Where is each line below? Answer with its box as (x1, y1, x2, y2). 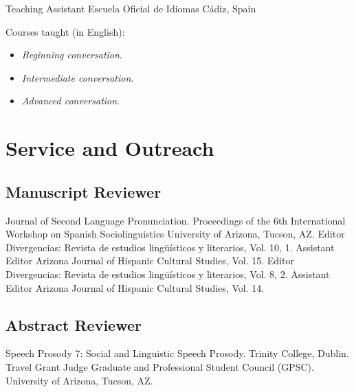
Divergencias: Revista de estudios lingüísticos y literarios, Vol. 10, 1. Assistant (5, 240, 335, 254)
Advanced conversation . (21, 93, 120, 108)
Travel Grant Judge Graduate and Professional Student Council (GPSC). (5, 359, 314, 373)
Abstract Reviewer (5, 314, 142, 335)
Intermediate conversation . (21, 70, 134, 84)
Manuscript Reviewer (5, 181, 162, 202)
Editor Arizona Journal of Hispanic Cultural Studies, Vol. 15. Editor (5, 253, 294, 268)
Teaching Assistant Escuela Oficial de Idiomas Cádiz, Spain (5, 1, 256, 15)
